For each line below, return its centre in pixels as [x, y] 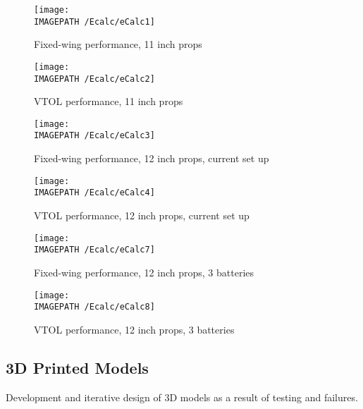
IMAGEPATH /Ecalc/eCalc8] [94, 307]
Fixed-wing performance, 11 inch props [118, 44]
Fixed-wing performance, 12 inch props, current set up [152, 158]
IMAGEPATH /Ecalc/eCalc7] [94, 250]
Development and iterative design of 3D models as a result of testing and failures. [182, 397]
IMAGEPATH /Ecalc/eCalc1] [94, 22]
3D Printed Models [77, 367]
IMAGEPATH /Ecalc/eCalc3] [94, 136]
